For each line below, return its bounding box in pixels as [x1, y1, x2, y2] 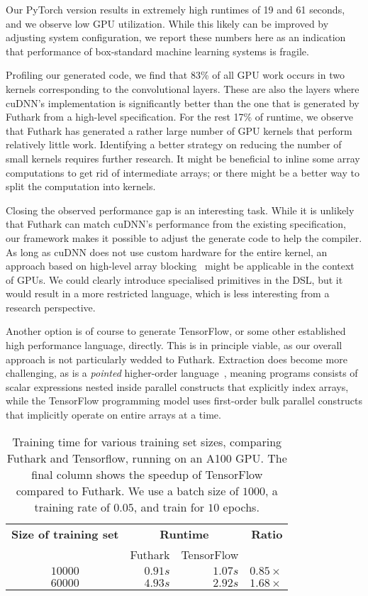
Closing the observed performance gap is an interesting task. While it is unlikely [6, 202, 355, 217]
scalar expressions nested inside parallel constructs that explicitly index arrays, [6, 379, 349, 394]
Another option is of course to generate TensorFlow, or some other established [6, 324, 346, 338]
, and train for [133, 498, 204, 515]
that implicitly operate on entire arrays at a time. [6, 407, 221, 422]
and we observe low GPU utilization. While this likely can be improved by [6, 16, 329, 31]
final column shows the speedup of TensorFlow [31, 465, 263, 482]
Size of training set [11, 525, 119, 542]
